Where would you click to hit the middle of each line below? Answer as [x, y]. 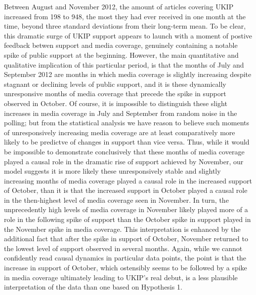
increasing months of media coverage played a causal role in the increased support [128, 180]
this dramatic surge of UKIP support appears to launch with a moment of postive [128, 35]
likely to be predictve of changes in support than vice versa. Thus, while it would [127, 142]
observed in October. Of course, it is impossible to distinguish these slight [116, 103]
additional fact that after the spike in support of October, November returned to [126, 239]
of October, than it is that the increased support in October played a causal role [126, 190]
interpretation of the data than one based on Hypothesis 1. [93, 287]
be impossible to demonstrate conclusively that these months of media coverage [124, 151]
